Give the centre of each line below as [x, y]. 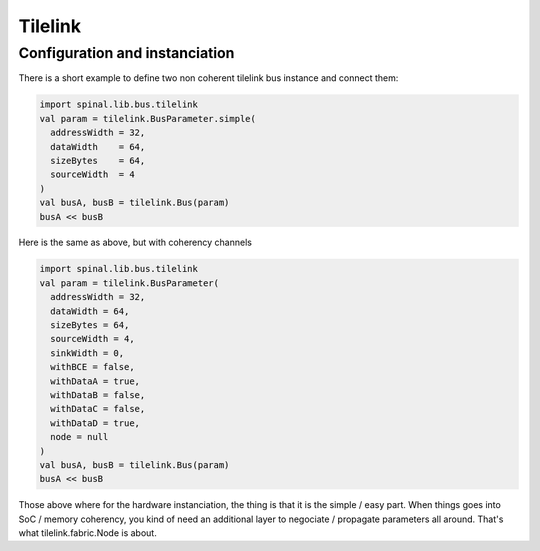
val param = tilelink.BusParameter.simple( [148, 118]
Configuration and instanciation [126, 53]
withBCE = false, [92, 367]
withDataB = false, [98, 394]
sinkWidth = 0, [87, 353]
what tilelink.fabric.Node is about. [87, 533]
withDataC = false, [98, 409]
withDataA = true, [95, 381]
